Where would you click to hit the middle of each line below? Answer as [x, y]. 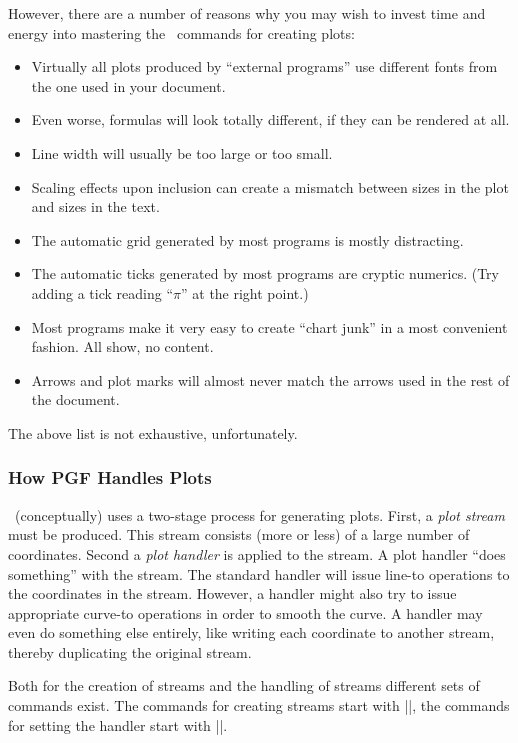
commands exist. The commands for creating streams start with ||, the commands [259, 705]
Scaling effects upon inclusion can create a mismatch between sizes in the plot [270, 186]
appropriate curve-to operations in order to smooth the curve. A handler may [245, 612]
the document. [75, 399]
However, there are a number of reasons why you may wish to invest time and [247, 13]
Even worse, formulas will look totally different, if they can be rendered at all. [270, 119]
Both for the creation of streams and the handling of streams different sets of [244, 685]
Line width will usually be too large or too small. [182, 152]
